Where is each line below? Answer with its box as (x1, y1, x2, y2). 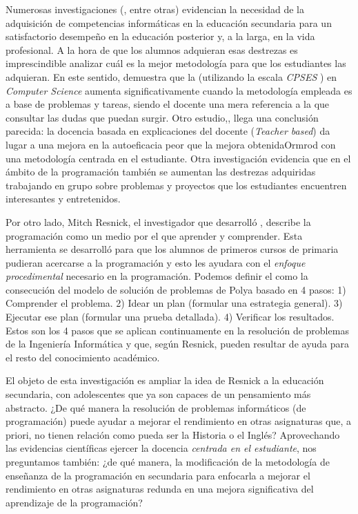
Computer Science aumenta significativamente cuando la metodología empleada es (6, 83, 352, 97)
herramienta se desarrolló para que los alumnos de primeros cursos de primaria (6, 242, 339, 256)
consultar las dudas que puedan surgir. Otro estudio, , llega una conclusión (6, 110, 319, 124)
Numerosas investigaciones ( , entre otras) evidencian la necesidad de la (6, 2, 304, 16)
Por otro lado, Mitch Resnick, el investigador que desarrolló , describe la (6, 214, 311, 229)
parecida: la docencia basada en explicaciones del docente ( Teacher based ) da (6, 124, 330, 138)
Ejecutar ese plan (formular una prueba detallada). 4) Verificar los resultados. (6, 310, 335, 324)
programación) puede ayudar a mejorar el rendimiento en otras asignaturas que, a (6, 414, 352, 428)
